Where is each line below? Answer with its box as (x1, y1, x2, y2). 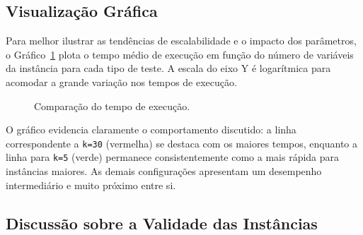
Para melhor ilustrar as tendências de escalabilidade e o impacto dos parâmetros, (6, 33, 357, 48)
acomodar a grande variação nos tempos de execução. (6, 74, 237, 89)
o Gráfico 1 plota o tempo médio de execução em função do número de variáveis (6, 47, 354, 61)
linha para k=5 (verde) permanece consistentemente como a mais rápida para (6, 150, 340, 164)
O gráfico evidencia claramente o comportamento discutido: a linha (6, 122, 296, 137)
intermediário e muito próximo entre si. (6, 177, 176, 192)
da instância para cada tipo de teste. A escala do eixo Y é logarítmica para (6, 61, 331, 76)
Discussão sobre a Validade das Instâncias (6, 212, 318, 234)
